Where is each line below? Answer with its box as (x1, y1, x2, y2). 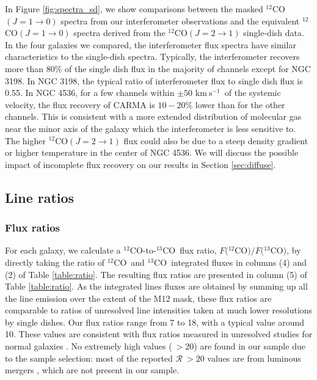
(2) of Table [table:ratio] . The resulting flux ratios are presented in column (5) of (5, 268, 307, 280)
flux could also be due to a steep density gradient (123, 134, 308, 147)
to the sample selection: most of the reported (5, 351, 173, 364)
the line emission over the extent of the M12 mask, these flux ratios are (5, 291, 272, 304)
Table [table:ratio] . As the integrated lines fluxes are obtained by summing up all (5, 280, 308, 293)
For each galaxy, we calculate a (5, 244, 121, 257)
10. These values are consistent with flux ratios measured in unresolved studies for (5, 327, 313, 340)
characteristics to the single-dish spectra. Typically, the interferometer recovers (5, 50, 300, 63)
